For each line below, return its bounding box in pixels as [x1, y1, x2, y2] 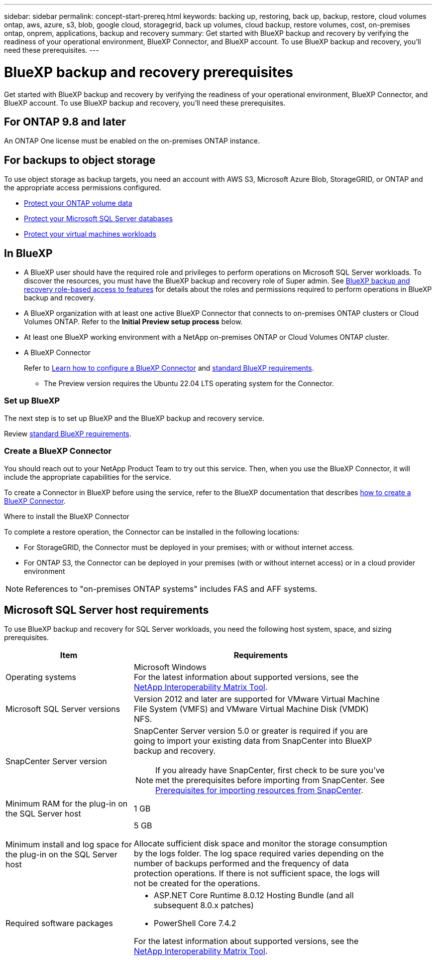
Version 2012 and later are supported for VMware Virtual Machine [133, 694, 380, 704]
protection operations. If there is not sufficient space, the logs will [133, 868, 380, 879]
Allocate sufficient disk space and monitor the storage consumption [133, 838, 388, 849]
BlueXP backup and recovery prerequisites [4, 63, 294, 81]
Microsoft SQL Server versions [5, 704, 120, 714]
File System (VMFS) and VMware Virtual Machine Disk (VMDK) [133, 704, 369, 714]
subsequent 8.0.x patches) [153, 900, 254, 911]
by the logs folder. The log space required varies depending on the [133, 848, 384, 859]
